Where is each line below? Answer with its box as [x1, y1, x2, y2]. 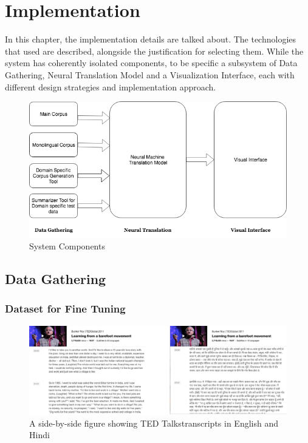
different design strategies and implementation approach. [5, 80, 216, 93]
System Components [29, 239, 105, 252]
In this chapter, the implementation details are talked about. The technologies [5, 33, 296, 46]
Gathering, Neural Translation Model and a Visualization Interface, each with [5, 68, 295, 81]
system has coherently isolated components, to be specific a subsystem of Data [5, 56, 298, 69]
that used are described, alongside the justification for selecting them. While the [5, 44, 304, 57]
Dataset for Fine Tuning [5, 301, 126, 316]
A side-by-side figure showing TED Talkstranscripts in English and [29, 416, 278, 429]
